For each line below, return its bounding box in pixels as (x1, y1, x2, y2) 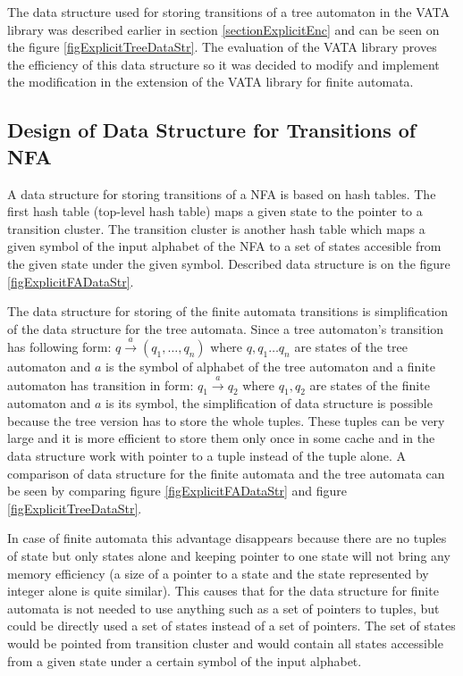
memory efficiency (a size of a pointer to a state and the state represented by (7, 563, 429, 582)
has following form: (7, 338, 112, 356)
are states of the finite (309, 375, 430, 394)
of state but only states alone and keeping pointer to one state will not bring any (7, 547, 450, 565)
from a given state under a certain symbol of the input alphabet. (7, 651, 362, 670)
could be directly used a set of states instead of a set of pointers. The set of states (7, 616, 456, 635)
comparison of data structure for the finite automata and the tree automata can (7, 463, 445, 482)
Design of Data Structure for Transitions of (7, 116, 417, 144)
